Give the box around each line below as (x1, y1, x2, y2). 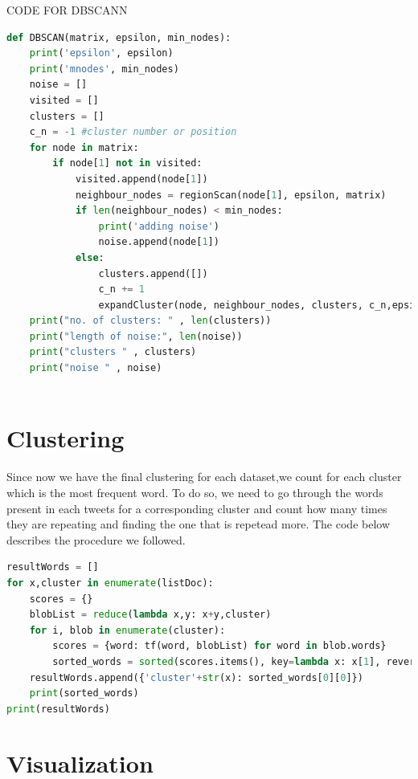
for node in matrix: (29, 141, 139, 153)
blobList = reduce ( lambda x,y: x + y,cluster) (29, 609, 272, 621)
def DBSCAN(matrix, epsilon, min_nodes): (6, 31, 232, 43)
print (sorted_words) (29, 687, 139, 699)
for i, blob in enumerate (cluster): (29, 624, 226, 636)
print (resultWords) (6, 703, 110, 715)
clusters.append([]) (98, 267, 208, 279)
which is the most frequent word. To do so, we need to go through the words (6, 483, 383, 500)
